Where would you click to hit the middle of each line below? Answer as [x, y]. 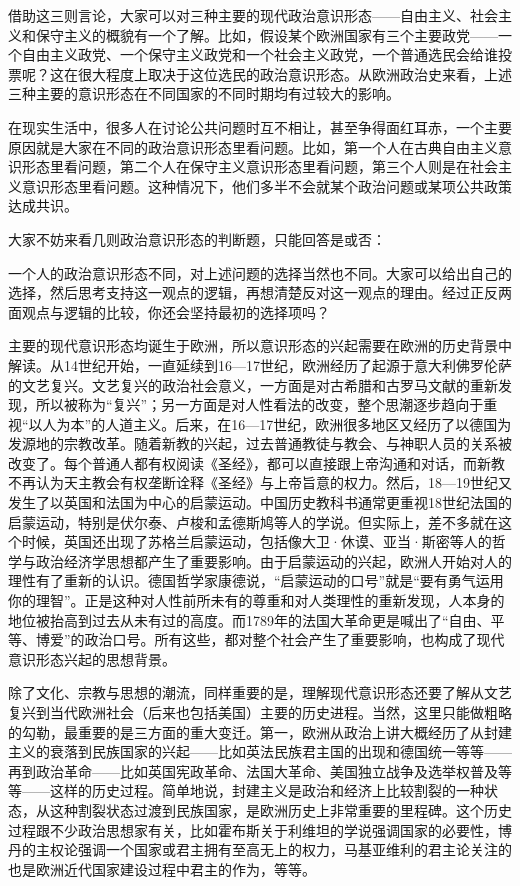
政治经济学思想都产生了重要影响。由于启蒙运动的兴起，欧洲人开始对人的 [273, 560]
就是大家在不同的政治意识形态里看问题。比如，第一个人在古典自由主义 [266, 146]
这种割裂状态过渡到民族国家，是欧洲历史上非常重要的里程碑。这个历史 [280, 809]
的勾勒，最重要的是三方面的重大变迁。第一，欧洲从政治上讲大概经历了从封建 [260, 731]
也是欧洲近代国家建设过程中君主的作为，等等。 [162, 868]
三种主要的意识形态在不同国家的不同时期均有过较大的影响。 [204, 93]
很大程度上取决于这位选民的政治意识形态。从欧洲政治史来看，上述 [294, 73]
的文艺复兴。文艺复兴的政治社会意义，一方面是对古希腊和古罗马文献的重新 [253, 384]
